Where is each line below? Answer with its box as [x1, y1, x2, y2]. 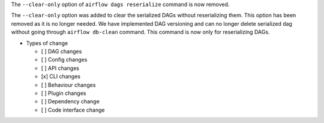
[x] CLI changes [41, 73, 81, 80]
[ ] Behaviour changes [41, 81, 96, 88]
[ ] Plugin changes [41, 90, 86, 97]
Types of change [26, 39, 68, 47]
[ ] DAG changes [41, 48, 82, 55]
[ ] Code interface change [41, 106, 105, 113]
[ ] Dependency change [41, 98, 100, 105]
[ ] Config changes [41, 56, 88, 63]
